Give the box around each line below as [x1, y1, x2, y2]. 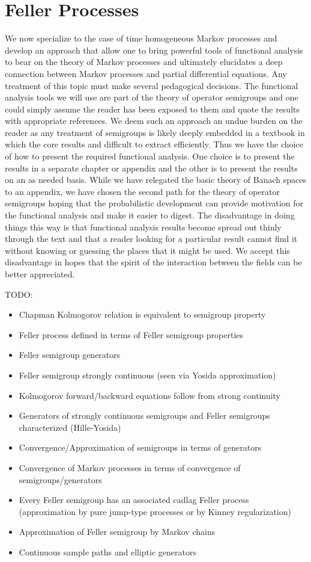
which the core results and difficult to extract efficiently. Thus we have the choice [5, 138, 303, 150]
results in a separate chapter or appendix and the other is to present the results [5, 161, 298, 174]
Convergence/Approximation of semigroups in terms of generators [19, 441, 262, 454]
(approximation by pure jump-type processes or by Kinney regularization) [19, 505, 291, 517]
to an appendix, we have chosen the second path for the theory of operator [5, 185, 280, 197]
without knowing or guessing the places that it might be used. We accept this [5, 244, 290, 256]
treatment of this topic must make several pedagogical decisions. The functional [5, 79, 298, 91]
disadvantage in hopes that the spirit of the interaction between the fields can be [5, 256, 302, 268]
